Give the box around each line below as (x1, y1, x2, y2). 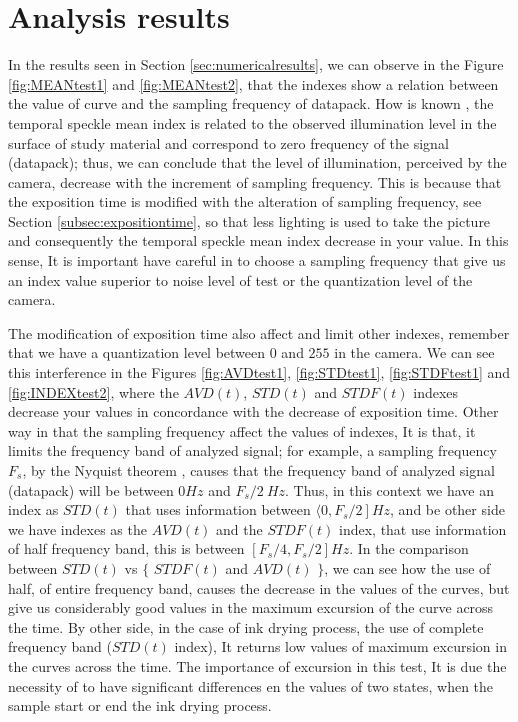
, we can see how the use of (324, 557, 491, 578)
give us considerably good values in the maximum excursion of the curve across (8, 597, 494, 618)
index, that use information (339, 518, 507, 539)
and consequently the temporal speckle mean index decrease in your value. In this (8, 230, 509, 251)
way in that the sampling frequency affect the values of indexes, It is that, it (8, 420, 476, 441)
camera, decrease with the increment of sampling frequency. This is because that (8, 171, 502, 192)
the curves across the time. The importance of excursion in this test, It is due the (8, 655, 507, 676)
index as (8, 499, 59, 520)
